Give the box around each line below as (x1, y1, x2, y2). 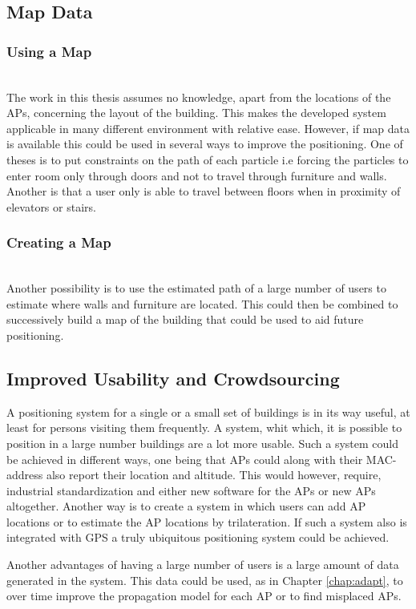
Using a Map (6, 41, 92, 61)
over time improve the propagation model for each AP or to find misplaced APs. (6, 587, 402, 604)
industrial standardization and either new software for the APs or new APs (6, 482, 376, 498)
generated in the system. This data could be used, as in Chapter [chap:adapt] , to (6, 571, 403, 588)
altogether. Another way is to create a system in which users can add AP (6, 498, 366, 514)
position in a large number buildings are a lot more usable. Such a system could (6, 434, 398, 451)
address (6, 466, 43, 483)
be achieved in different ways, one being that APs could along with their (6, 450, 363, 467)
